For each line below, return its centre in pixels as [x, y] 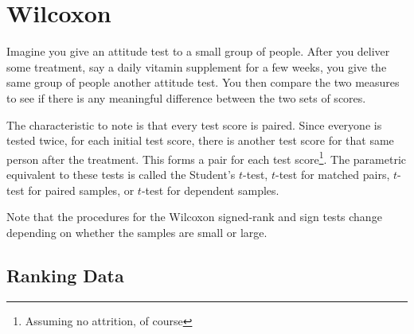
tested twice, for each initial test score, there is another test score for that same [200, 140]
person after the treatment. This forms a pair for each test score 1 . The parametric [206, 157]
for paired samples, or [81, 190]
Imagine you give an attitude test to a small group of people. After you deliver [198, 51]
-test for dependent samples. [210, 190]
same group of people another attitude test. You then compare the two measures [203, 82]
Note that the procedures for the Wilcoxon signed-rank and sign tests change [194, 217]
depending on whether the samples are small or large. [137, 232]
